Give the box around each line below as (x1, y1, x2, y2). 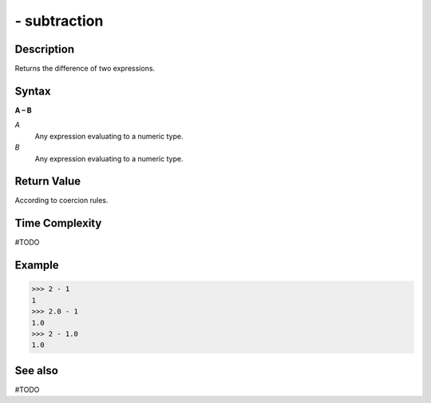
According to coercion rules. (14, 196, 109, 205)
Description (14, 42, 75, 56)
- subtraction (14, 12, 104, 30)
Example (14, 258, 59, 272)
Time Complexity (14, 217, 102, 230)
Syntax (14, 84, 51, 98)
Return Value (14, 174, 81, 188)
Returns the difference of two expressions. (14, 64, 156, 74)
